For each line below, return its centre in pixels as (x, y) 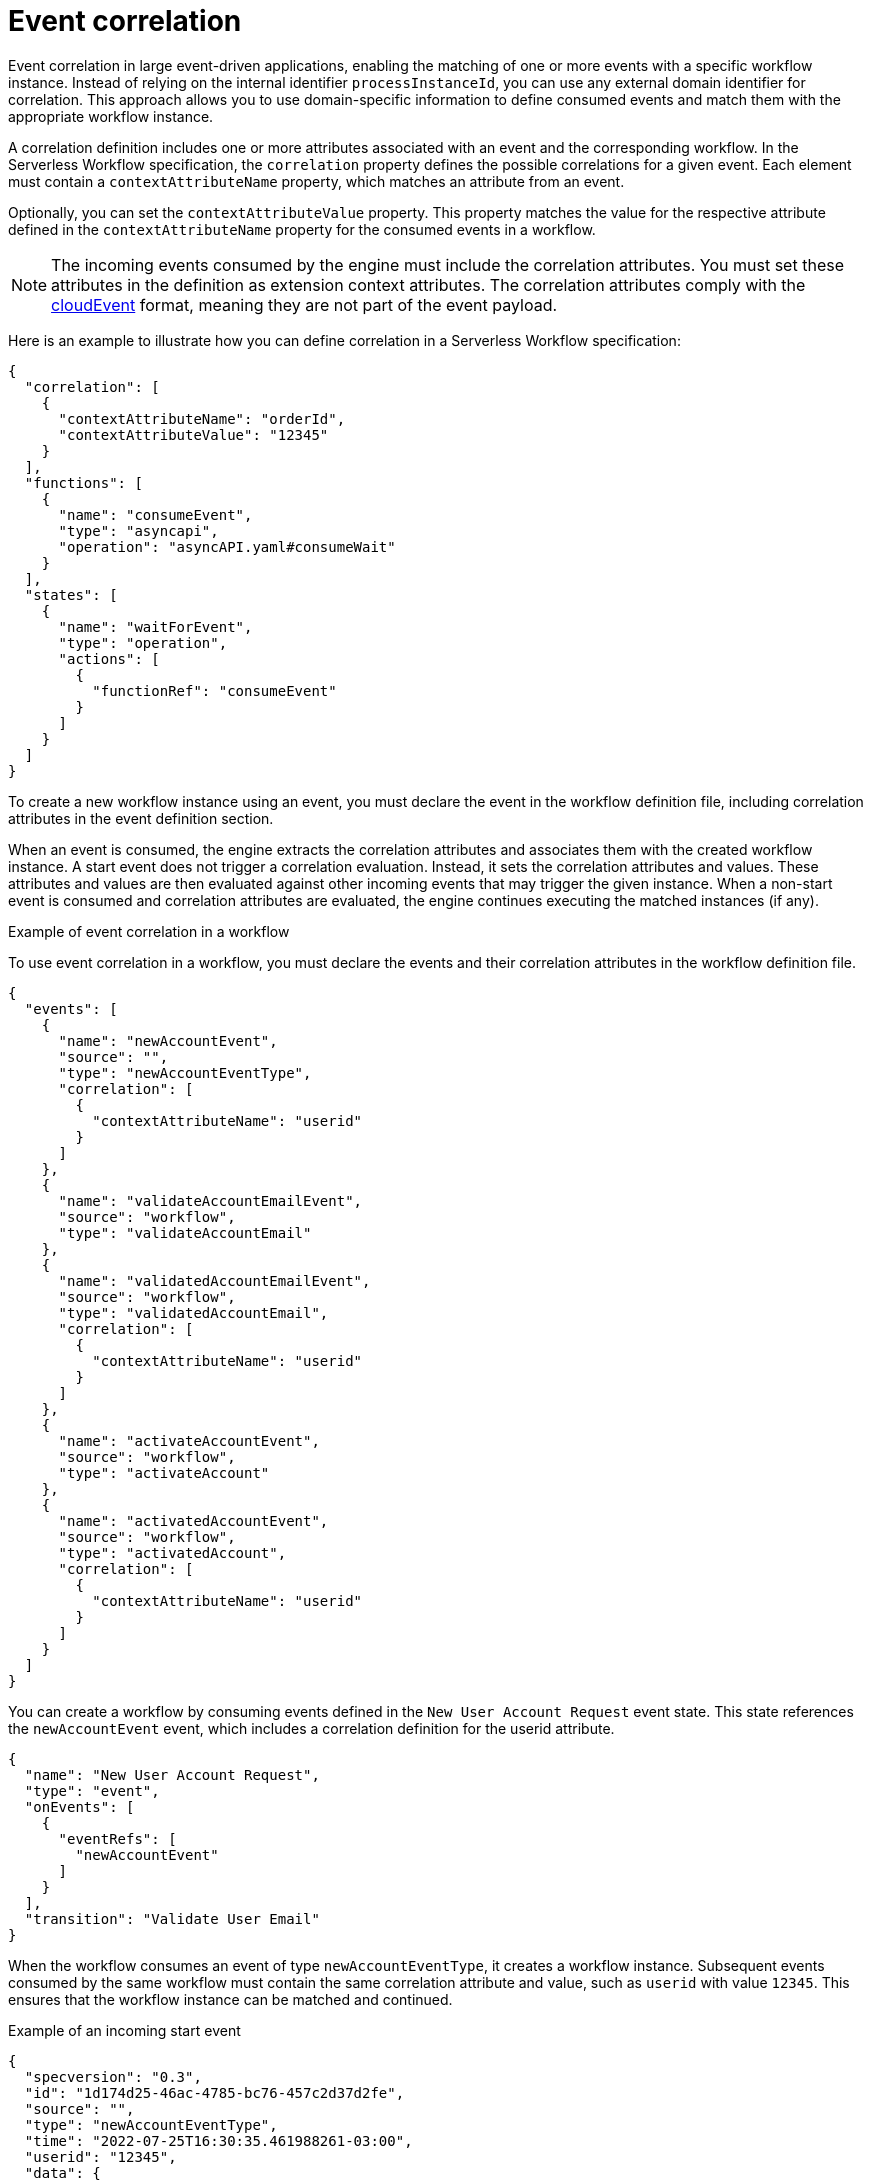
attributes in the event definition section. (141, 818)
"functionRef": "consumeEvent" (214, 690)
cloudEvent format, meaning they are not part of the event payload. (304, 304)
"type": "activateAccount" (164, 1472)
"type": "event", (92, 1790)
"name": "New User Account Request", (172, 1774)
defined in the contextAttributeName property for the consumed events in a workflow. (302, 229)
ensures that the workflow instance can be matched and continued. (230, 1999)
